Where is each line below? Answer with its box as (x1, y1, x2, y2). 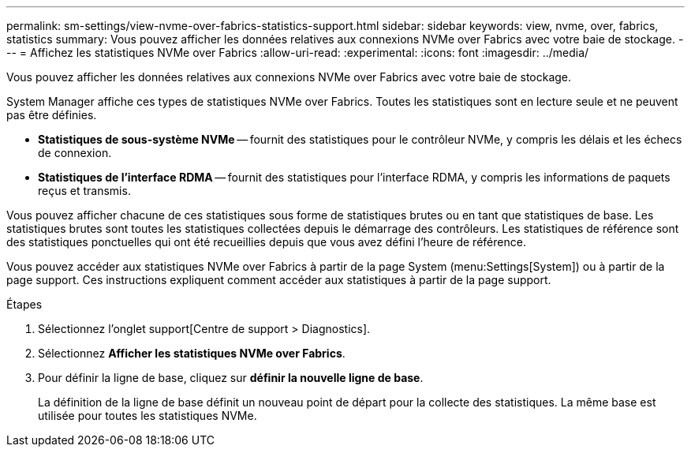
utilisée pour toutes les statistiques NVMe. (38, 409, 257, 422)
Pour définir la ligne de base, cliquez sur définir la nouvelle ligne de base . (38, 371, 424, 384)
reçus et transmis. (38, 184, 131, 197)
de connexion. (38, 146, 112, 159)
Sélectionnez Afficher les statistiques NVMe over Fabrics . (38, 346, 345, 360)
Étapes (6, 298, 43, 311)
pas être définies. (6, 108, 97, 122)
